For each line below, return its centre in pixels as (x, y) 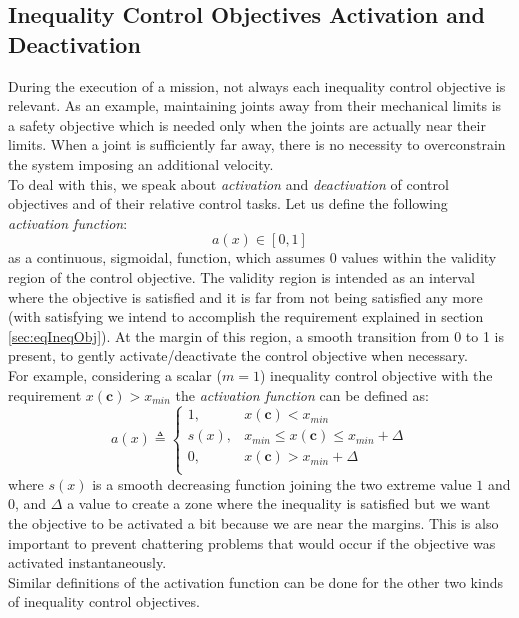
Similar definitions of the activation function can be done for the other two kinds (255, 581)
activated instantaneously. (87, 562)
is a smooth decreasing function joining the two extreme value (282, 483)
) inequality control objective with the (376, 374)
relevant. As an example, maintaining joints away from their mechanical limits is (255, 105)
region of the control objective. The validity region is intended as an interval (241, 276)
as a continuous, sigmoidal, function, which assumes (167, 257)
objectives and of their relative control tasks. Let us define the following (228, 203)
